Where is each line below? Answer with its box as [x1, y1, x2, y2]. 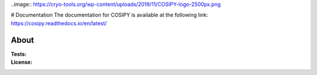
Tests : [11, 50, 26, 57]
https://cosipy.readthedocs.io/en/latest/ [11, 19, 107, 26]
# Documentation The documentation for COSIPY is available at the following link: [11, 12, 208, 19]
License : [11, 59, 32, 66]
